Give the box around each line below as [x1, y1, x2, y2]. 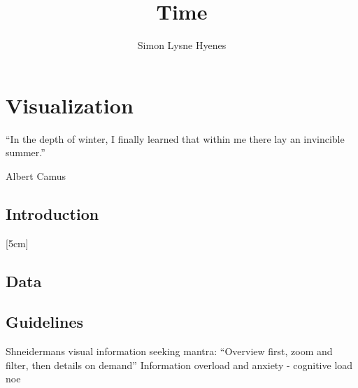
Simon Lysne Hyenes [137, 38, 227, 53]
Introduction [6, 202, 99, 224]
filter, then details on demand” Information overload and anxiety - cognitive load [6, 357, 353, 372]
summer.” [6, 145, 45, 160]
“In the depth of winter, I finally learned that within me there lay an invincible [6, 131, 345, 146]
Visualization [6, 90, 134, 119]
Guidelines [6, 311, 84, 333]
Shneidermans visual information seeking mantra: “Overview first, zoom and [6, 344, 333, 359]
